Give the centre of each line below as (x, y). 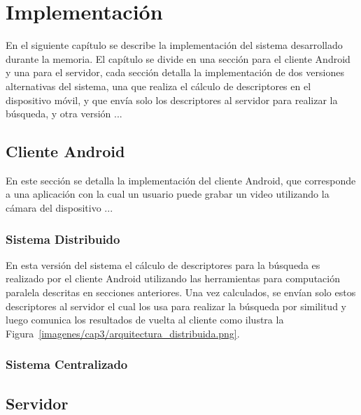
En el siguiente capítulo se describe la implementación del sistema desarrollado (174, 45)
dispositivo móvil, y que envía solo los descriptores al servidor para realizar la (172, 100)
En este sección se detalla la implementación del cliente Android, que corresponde (181, 180)
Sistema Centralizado (67, 364)
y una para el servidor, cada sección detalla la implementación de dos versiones (175, 72)
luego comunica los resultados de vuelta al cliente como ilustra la (145, 320)
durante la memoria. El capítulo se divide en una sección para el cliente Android (178, 58)
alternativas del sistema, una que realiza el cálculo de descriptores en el (158, 86)
